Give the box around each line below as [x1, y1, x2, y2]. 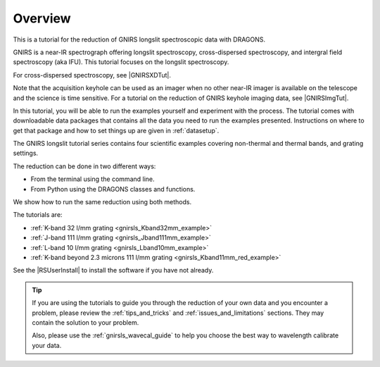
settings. [13, 149, 39, 158]
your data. [32, 341, 62, 349]
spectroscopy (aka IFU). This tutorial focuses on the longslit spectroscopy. [13, 58, 229, 66]
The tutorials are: [13, 211, 63, 219]
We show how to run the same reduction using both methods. [13, 198, 192, 206]
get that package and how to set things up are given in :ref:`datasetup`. [13, 126, 220, 135]
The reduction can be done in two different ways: [13, 162, 156, 170]
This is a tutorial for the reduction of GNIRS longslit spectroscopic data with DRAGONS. [13, 35, 266, 44]
